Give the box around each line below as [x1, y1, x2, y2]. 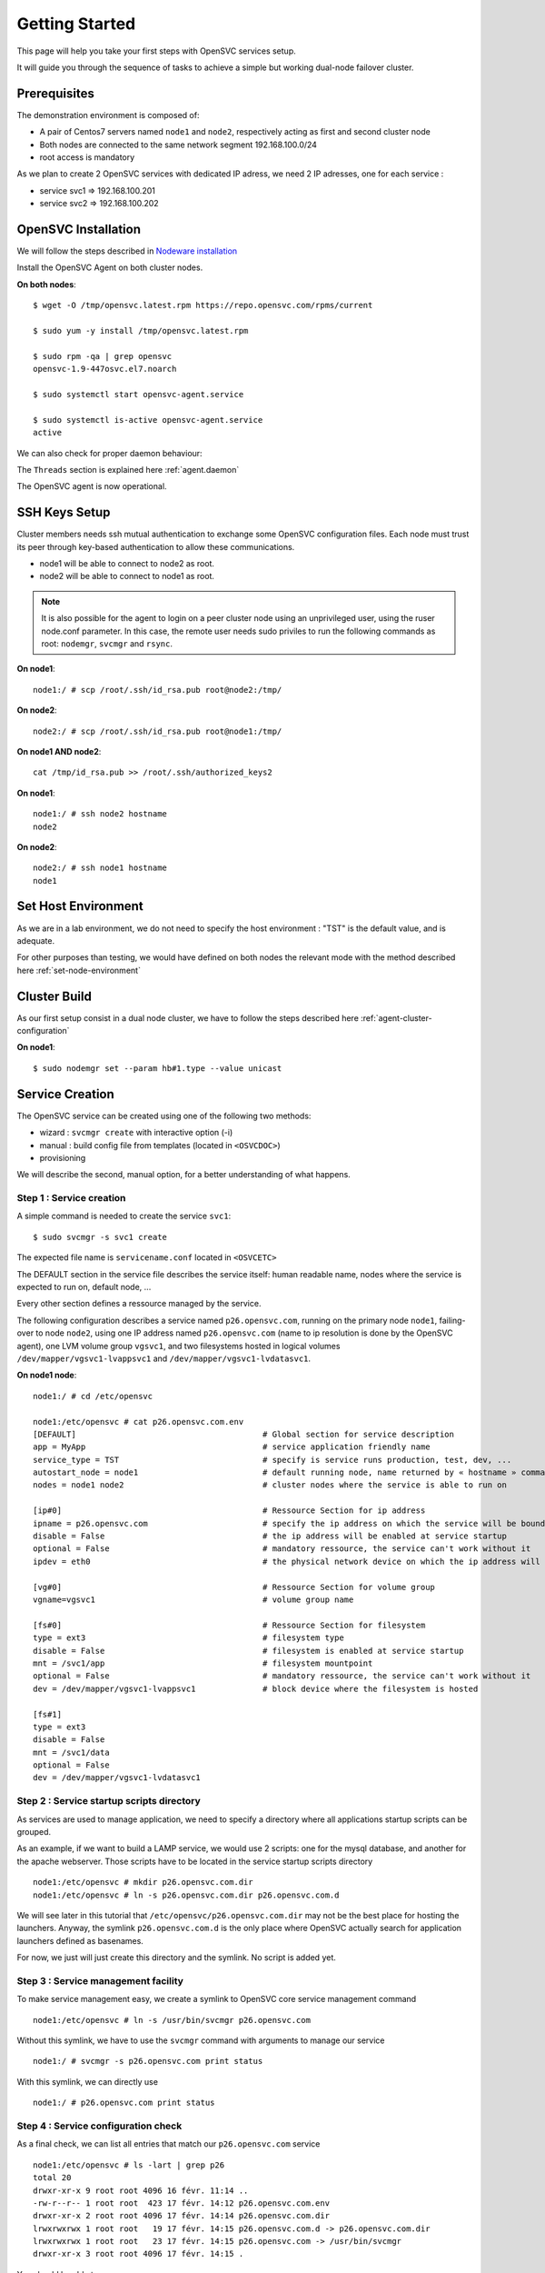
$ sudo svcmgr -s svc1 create [33, 1232, 168, 1242]
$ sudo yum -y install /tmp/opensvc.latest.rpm [33, 325, 249, 336]
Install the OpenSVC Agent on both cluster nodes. [16, 262, 203, 273]
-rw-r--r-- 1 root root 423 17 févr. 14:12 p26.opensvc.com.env [33, 2198, 331, 2208]
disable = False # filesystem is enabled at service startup [33, 1646, 464, 1656]
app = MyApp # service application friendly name [33, 1442, 431, 1452]
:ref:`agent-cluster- [360, 1012, 432, 1023]
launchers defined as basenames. [16, 1935, 144, 1946]
